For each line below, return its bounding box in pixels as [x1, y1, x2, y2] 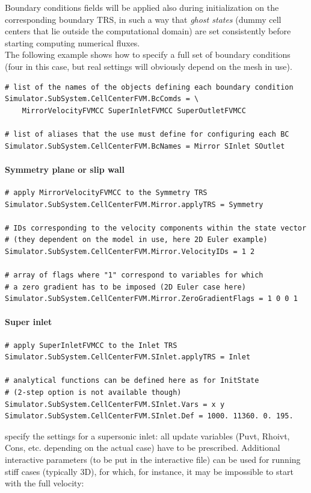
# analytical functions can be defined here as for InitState [5, 376, 259, 385]
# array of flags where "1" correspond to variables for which [5, 271, 263, 280]
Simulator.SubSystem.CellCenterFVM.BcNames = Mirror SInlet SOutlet [5, 141, 285, 150]
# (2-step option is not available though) [5, 388, 182, 397]
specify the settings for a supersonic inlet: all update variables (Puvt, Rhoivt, [5, 429, 290, 442]
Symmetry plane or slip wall [5, 163, 125, 175]
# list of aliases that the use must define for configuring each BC [5, 129, 289, 138]
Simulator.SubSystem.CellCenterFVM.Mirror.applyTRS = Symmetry [5, 200, 263, 209]
